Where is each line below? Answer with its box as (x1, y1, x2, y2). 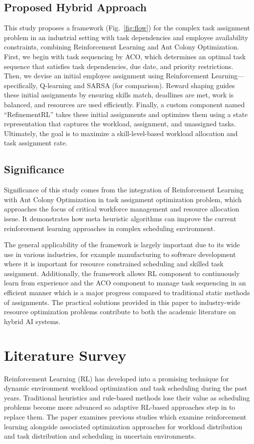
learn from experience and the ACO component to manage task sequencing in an (4, 278, 246, 288)
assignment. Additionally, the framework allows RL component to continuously (4, 268, 240, 278)
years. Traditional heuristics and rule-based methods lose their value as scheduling (4, 392, 250, 402)
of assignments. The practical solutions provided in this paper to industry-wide (4, 297, 240, 307)
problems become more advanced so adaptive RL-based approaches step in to (4, 402, 235, 412)
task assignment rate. (4, 138, 68, 148)
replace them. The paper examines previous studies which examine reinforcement (4, 411, 247, 421)
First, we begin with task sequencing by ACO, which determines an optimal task (4, 51, 246, 61)
